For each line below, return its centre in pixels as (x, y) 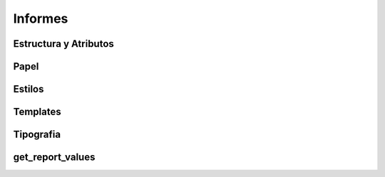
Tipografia (37, 135)
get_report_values (54, 157)
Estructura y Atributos (63, 44)
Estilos (29, 89)
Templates (37, 112)
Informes (41, 18)
